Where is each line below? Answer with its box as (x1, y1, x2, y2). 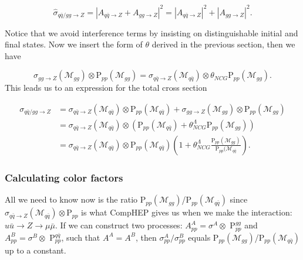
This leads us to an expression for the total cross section (5, 81, 207, 94)
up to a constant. (5, 244, 66, 256)
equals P (188, 231, 219, 243)
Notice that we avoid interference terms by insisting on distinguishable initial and (5, 26, 298, 39)
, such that (61, 231, 100, 243)
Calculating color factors (5, 170, 123, 184)
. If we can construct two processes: (55, 219, 183, 231)
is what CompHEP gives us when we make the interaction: (81, 206, 292, 218)
